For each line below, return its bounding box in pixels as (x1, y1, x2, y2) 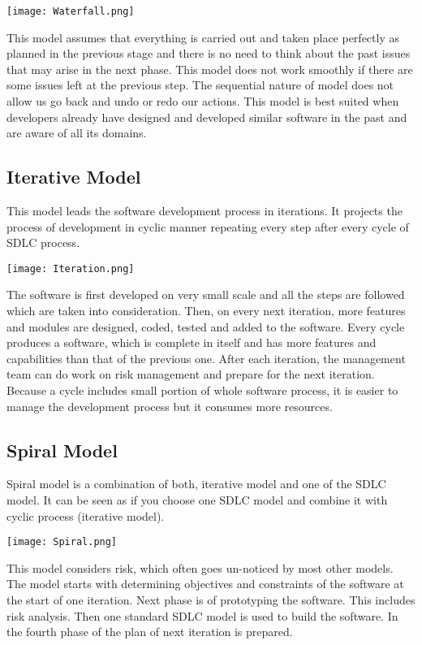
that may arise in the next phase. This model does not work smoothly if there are (6, 60, 413, 77)
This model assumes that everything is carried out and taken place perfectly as (6, 28, 399, 45)
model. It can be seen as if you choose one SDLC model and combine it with (6, 491, 388, 508)
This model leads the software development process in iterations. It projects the (6, 202, 403, 219)
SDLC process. (6, 234, 80, 251)
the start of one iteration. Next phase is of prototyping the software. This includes (6, 591, 416, 608)
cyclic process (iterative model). (6, 507, 165, 524)
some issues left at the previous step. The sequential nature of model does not (6, 76, 394, 93)
